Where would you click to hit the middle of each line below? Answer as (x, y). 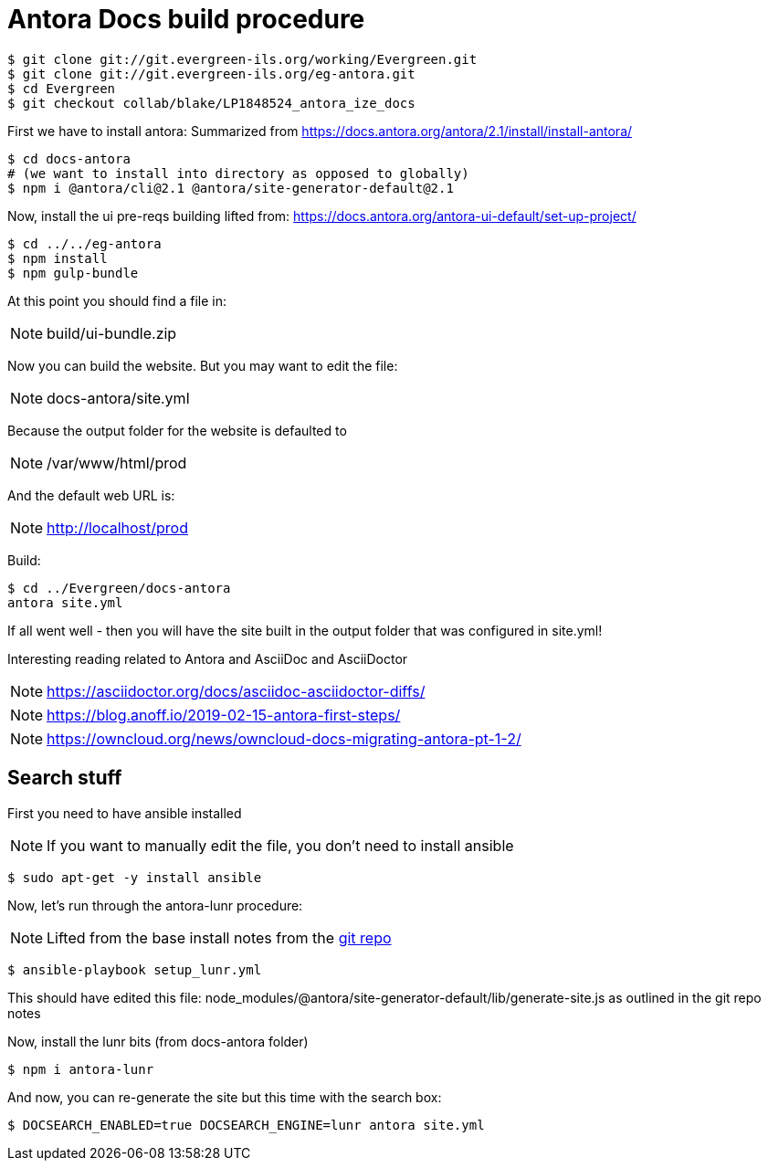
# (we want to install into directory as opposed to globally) (238, 173)
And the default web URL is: (91, 495)
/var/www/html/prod (117, 463)
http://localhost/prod (117, 527)
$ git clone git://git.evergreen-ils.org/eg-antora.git (211, 74)
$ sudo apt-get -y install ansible (135, 877)
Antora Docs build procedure (186, 19)
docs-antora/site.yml (118, 398)
